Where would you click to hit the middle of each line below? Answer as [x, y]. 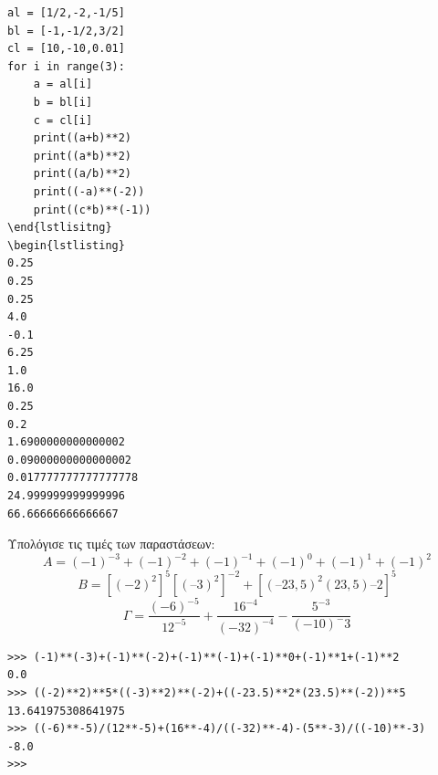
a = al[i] [63, 84]
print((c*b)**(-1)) [92, 209]
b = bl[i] [63, 102]
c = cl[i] [63, 120]
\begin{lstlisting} [66, 245]
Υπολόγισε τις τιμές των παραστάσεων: [111, 544]
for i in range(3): [66, 66]
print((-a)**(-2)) [89, 191]
